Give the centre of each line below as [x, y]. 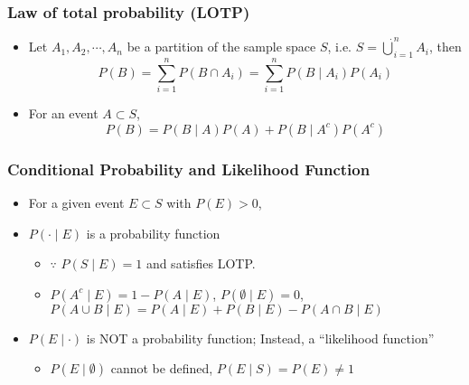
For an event [63, 113]
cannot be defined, [162, 368]
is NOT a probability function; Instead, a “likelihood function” [260, 338]
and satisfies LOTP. [201, 263]
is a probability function [153, 233]
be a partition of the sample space [221, 47]
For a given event [76, 202]
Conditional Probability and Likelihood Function [189, 169]
